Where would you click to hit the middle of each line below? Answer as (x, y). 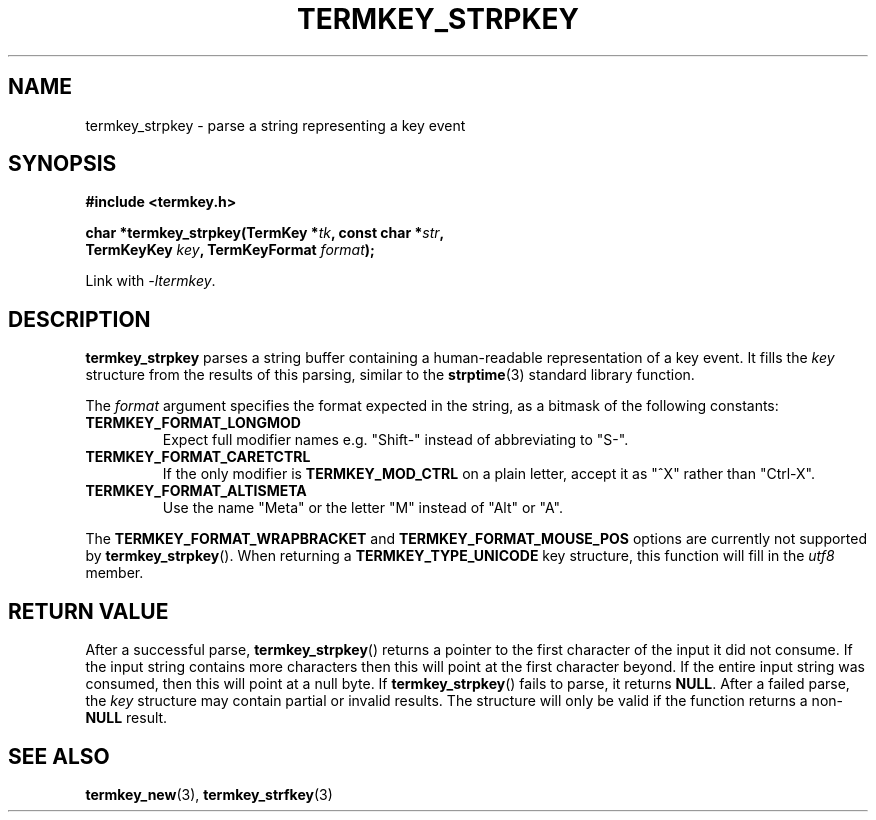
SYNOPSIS (62, 164)
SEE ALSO (59, 756)
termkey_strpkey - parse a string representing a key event (275, 125)
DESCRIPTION (79, 319)
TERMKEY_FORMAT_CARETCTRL (198, 457)
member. (114, 573)
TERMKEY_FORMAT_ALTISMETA (196, 491)
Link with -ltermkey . (150, 281)
